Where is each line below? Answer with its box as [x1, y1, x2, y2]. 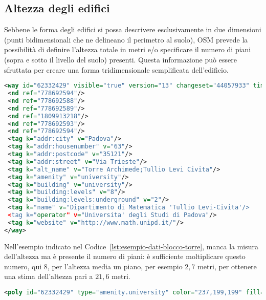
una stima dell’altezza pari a [4, 271, 93, 282]
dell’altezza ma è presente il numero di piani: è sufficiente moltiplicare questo [4, 251, 246, 262]
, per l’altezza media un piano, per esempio [47, 261, 183, 271]
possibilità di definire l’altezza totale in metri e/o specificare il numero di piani [4, 44, 251, 55]
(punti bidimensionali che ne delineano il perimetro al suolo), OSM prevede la [4, 34, 248, 45]
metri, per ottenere [197, 261, 257, 271]
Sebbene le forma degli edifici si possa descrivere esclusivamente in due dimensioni [4, 24, 261, 35]
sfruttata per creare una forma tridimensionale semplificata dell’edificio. [4, 64, 229, 75]
